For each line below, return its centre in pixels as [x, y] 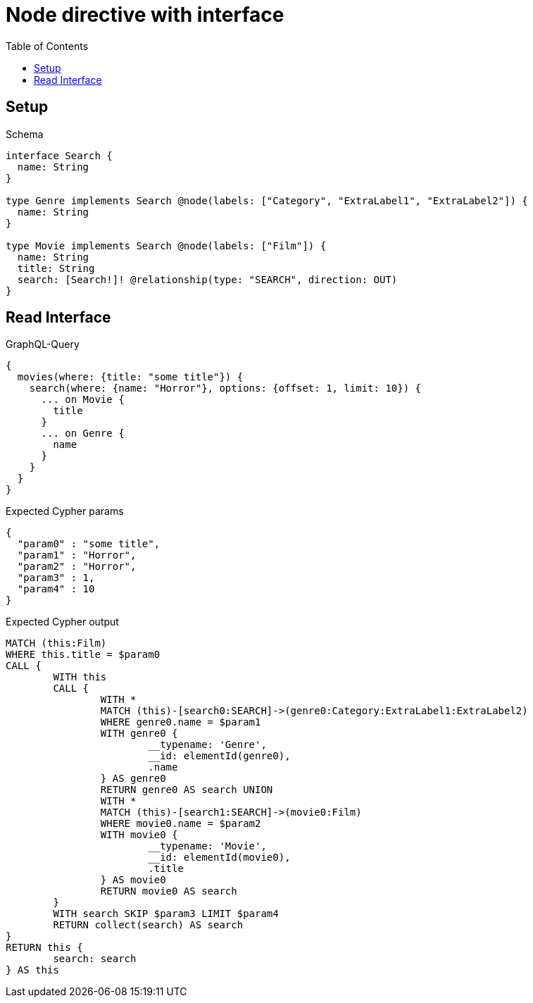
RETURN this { [44, 948]
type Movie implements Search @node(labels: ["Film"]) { [166, 245]
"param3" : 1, [56, 578]
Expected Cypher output [62, 622]
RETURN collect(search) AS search [148, 925]
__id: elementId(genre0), [219, 756]
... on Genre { [83, 434]
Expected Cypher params [65, 511]
